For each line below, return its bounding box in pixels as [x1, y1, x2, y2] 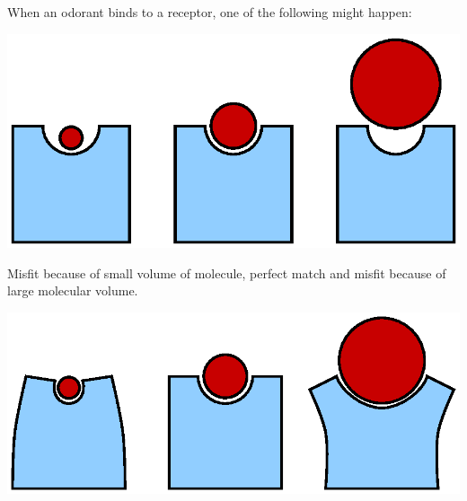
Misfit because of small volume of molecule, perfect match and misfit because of [7, 263, 446, 282]
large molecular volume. [7, 281, 138, 300]
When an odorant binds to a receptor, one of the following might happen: [7, 3, 412, 21]
